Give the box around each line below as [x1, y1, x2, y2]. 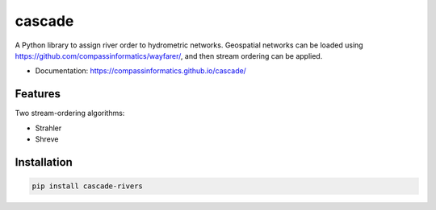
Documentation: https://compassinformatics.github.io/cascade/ [35, 66, 246, 76]
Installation [15, 155, 73, 169]
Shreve [35, 134, 59, 144]
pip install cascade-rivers [31, 182, 143, 191]
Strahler [35, 123, 62, 133]
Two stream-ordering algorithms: [15, 109, 125, 118]
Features [15, 87, 61, 101]
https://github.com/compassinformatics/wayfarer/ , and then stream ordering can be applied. [15, 51, 323, 60]
